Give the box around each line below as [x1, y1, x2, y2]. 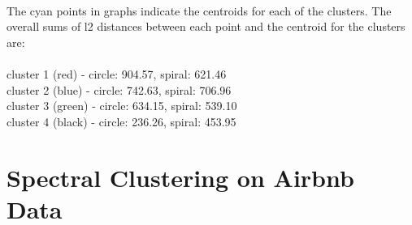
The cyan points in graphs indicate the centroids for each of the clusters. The [7, 2, 392, 19]
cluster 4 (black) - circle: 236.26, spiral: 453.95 [7, 112, 236, 129]
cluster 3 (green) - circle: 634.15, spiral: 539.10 [7, 97, 237, 114]
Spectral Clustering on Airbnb [7, 160, 354, 193]
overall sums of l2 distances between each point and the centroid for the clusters [7, 18, 405, 35]
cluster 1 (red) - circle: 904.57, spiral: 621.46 [7, 66, 227, 83]
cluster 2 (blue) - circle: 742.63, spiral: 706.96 [7, 81, 232, 98]
